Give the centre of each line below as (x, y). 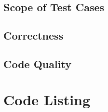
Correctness (34, 35)
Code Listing (47, 99)
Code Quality (37, 63)
